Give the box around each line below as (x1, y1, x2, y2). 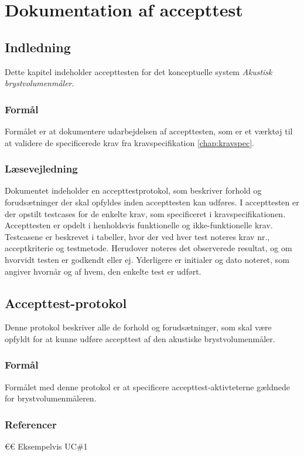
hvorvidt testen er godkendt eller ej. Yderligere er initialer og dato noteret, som (5, 253, 289, 265)
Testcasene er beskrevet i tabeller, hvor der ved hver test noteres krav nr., (5, 230, 270, 242)
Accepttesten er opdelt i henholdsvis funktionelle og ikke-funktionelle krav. (5, 219, 273, 231)
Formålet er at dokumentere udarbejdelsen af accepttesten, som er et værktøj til (5, 124, 293, 137)
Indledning (5, 38, 71, 56)
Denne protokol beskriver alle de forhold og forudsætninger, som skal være (5, 321, 272, 333)
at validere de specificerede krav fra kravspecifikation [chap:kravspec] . (5, 136, 254, 148)
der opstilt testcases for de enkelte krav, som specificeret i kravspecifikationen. (5, 207, 286, 219)
